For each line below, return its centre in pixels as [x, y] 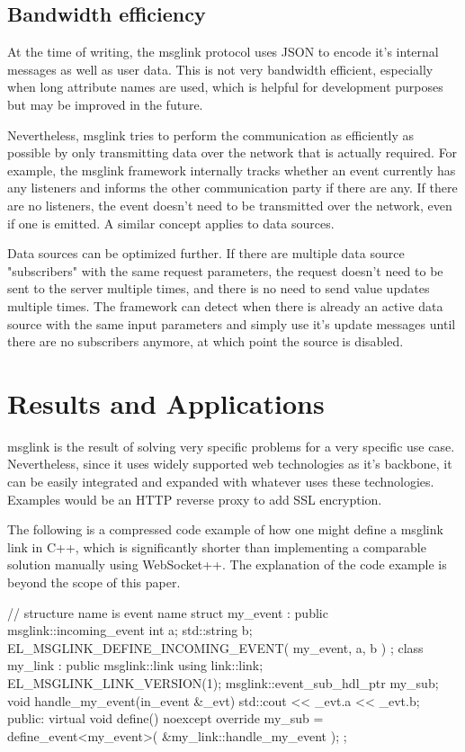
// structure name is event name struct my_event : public [168, 612]
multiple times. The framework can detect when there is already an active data [225, 305]
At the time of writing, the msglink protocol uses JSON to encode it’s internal [223, 52]
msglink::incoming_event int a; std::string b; [130, 630]
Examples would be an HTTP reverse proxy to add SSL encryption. [195, 499]
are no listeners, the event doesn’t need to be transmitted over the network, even [230, 205]
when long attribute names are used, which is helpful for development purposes [225, 87]
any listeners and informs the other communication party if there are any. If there [232, 188]
